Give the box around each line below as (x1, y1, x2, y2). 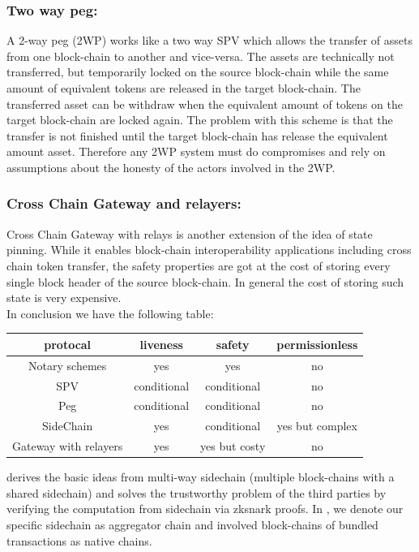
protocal (44, 335, 92, 352)
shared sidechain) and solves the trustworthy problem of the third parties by (6, 484, 387, 501)
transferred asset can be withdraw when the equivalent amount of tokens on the (6, 95, 403, 112)
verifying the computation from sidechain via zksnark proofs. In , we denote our (6, 500, 404, 517)
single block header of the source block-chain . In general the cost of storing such (6, 273, 404, 290)
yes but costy (200, 438, 266, 455)
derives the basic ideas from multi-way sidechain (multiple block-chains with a (6, 468, 395, 485)
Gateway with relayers (12, 438, 123, 455)
